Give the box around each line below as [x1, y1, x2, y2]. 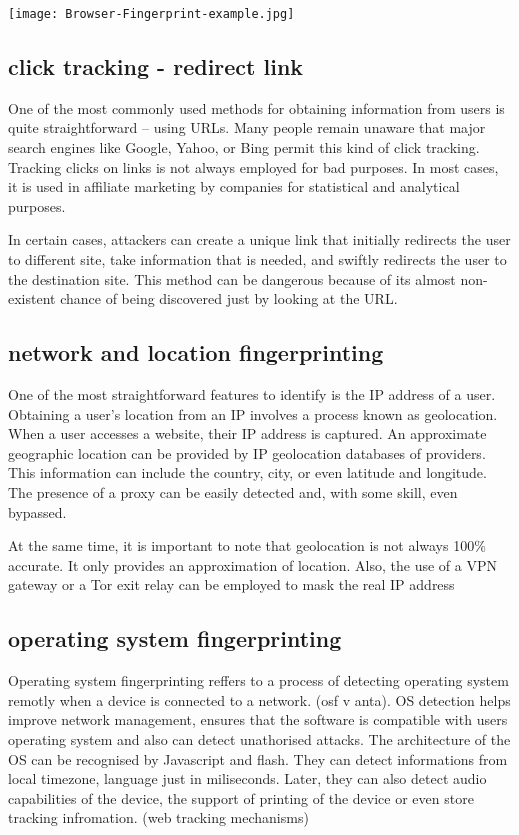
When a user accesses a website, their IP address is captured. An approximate [8, 423, 487, 444]
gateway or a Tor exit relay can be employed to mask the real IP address [8, 574, 455, 595]
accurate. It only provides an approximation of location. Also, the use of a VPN [8, 554, 498, 575]
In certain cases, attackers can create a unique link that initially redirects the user [8, 229, 511, 250]
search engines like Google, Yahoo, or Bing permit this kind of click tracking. [8, 137, 480, 158]
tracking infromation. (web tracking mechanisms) [8, 807, 309, 828]
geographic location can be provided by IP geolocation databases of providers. [8, 442, 486, 463]
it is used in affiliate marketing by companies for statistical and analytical [8, 176, 460, 197]
